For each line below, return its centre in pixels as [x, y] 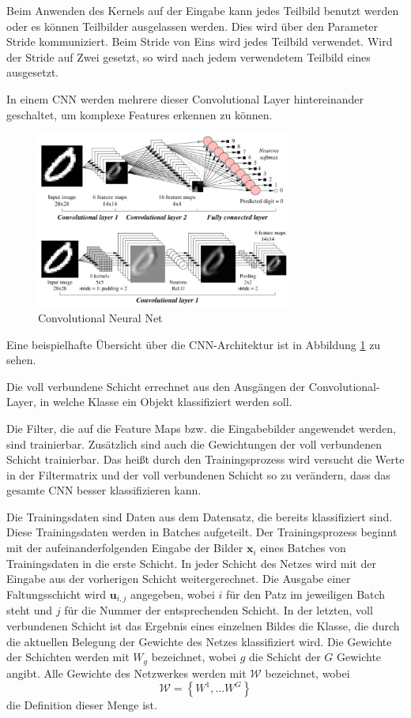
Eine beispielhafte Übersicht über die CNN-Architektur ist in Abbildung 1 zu [194, 344]
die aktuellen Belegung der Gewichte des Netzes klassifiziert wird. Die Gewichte [199, 641]
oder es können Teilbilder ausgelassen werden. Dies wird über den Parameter [192, 26]
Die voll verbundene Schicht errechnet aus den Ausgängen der [156, 386]
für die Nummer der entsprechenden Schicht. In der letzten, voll [219, 610]
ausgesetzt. [33, 72]
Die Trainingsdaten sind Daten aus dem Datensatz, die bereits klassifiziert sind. [200, 516]
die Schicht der [285, 657]
